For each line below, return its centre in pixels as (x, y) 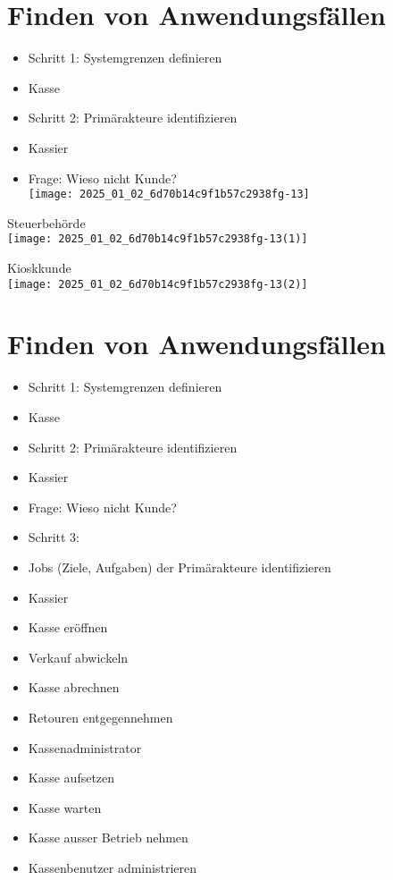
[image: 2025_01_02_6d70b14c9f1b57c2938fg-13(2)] (158, 284)
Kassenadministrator (85, 747)
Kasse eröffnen (68, 627)
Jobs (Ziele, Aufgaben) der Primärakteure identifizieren (180, 567)
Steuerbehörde (46, 222)
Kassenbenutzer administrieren (112, 867)
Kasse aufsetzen (71, 778)
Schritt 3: (54, 537)
